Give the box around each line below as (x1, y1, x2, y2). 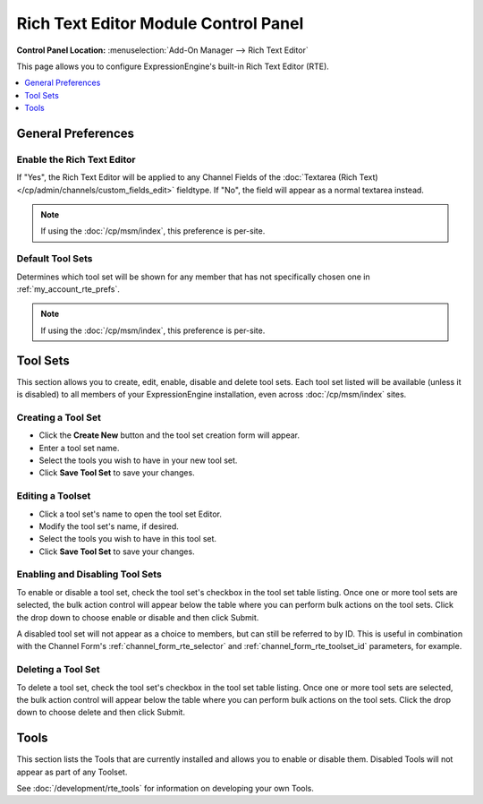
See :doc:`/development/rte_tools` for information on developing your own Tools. (16, 783, 315, 793)
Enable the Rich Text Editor (16, 153, 136, 166)
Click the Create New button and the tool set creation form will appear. (38, 430, 300, 440)
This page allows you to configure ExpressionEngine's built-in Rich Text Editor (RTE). (16, 61, 330, 72)
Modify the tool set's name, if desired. (38, 520, 179, 532)
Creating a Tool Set (16, 411, 102, 423)
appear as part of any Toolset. (16, 766, 128, 777)
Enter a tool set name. (38, 442, 120, 453)
